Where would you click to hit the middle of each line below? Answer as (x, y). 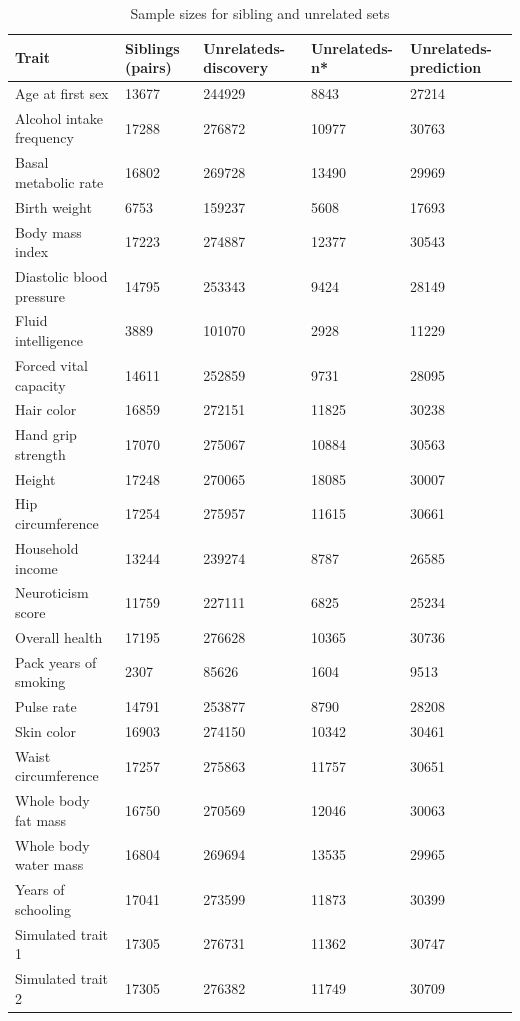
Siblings (152, 47)
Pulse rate (46, 706)
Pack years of (56, 661)
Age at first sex (62, 93)
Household (47, 547)
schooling (43, 908)
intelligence (49, 340)
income (36, 567)
